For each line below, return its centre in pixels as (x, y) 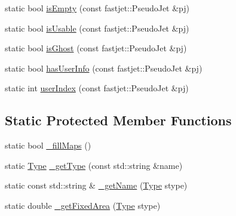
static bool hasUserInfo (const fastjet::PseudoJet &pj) (104, 68)
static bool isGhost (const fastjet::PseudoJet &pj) (96, 48)
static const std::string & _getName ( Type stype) (96, 185)
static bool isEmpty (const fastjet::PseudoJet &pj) (97, 8)
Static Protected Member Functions (118, 120)
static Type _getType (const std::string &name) (94, 165)
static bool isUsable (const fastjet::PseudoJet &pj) (97, 28)
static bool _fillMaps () (48, 145)
